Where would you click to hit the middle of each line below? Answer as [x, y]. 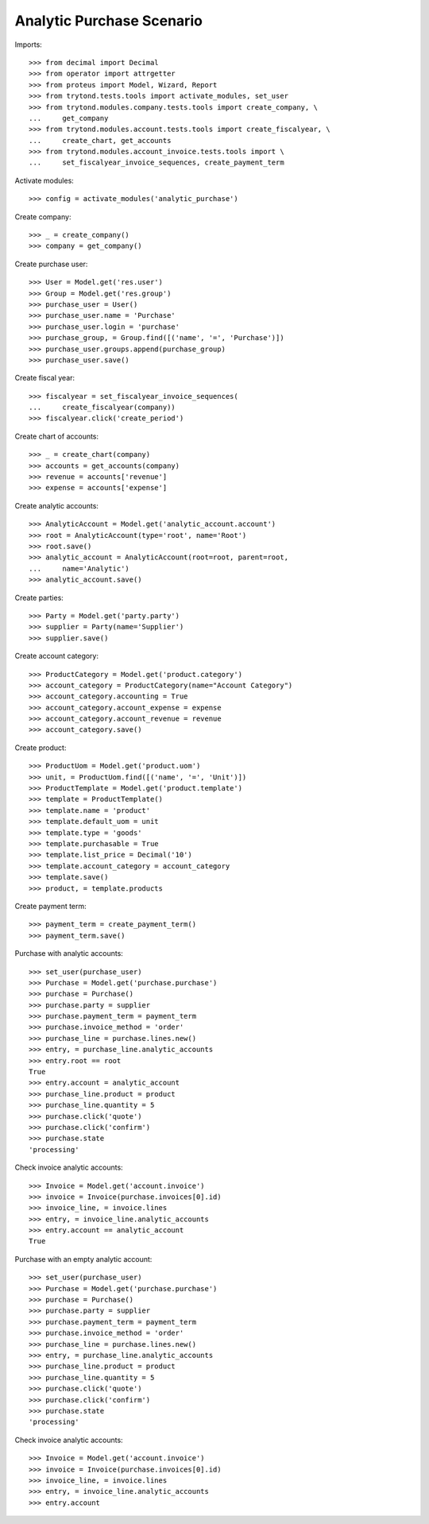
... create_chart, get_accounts [100, 140]
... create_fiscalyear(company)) [102, 408]
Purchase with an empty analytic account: [83, 1259]
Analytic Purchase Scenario [108, 21]
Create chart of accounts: [57, 436]
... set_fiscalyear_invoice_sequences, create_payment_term [157, 162]
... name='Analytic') [79, 569]
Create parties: [39, 598]
